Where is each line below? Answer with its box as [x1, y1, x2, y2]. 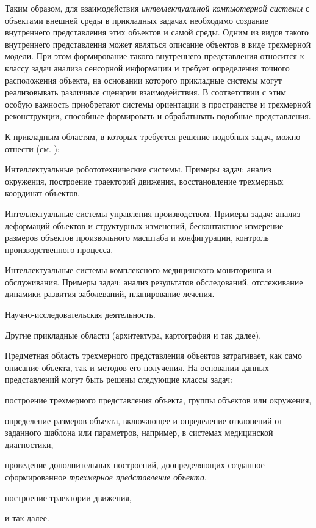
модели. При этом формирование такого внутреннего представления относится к [5, 50, 304, 62]
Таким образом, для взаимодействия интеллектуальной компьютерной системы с [5, 2, 310, 14]
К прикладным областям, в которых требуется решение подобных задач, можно [5, 130, 301, 142]
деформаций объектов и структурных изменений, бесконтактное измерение [5, 219, 284, 232]
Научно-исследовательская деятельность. [5, 308, 156, 321]
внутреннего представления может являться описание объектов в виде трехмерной [5, 37, 311, 50]
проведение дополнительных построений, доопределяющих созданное [5, 458, 265, 471]
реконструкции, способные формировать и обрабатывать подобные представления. [5, 109, 311, 122]
